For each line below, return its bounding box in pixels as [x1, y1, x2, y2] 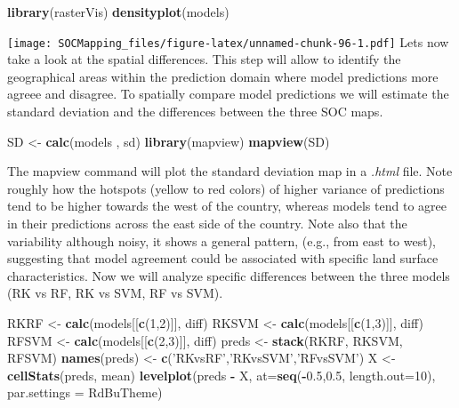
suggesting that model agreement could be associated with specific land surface [7, 249, 439, 268]
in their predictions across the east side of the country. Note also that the [7, 214, 407, 232]
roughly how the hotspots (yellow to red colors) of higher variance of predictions [7, 179, 445, 197]
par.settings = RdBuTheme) [7, 383, 163, 402]
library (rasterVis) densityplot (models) [7, 3, 229, 20]
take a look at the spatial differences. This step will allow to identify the [7, 50, 401, 68]
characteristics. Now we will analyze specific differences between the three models [7, 266, 450, 284]
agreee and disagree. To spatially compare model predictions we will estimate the [7, 84, 449, 103]
